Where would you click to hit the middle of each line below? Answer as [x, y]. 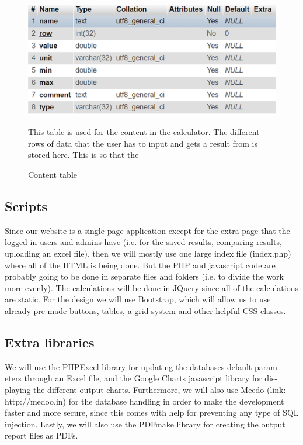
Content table [53, 175]
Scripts [26, 206]
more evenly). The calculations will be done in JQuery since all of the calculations [151, 287]
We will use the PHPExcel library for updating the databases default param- [142, 366]
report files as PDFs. [41, 435]
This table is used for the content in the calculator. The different [144, 132]
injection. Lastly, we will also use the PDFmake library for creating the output [145, 424]
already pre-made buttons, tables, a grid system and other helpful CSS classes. [145, 310]
